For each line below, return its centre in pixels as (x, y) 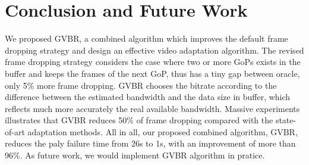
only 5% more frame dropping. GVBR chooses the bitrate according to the (141, 85)
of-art (15, 131)
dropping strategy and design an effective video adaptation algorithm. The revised (154, 50)
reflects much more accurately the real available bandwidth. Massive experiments (152, 108)
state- (286, 120)
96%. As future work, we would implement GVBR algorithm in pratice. (135, 155)
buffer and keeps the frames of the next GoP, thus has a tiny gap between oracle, (152, 73)
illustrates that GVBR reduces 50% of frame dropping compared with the (139, 120)
